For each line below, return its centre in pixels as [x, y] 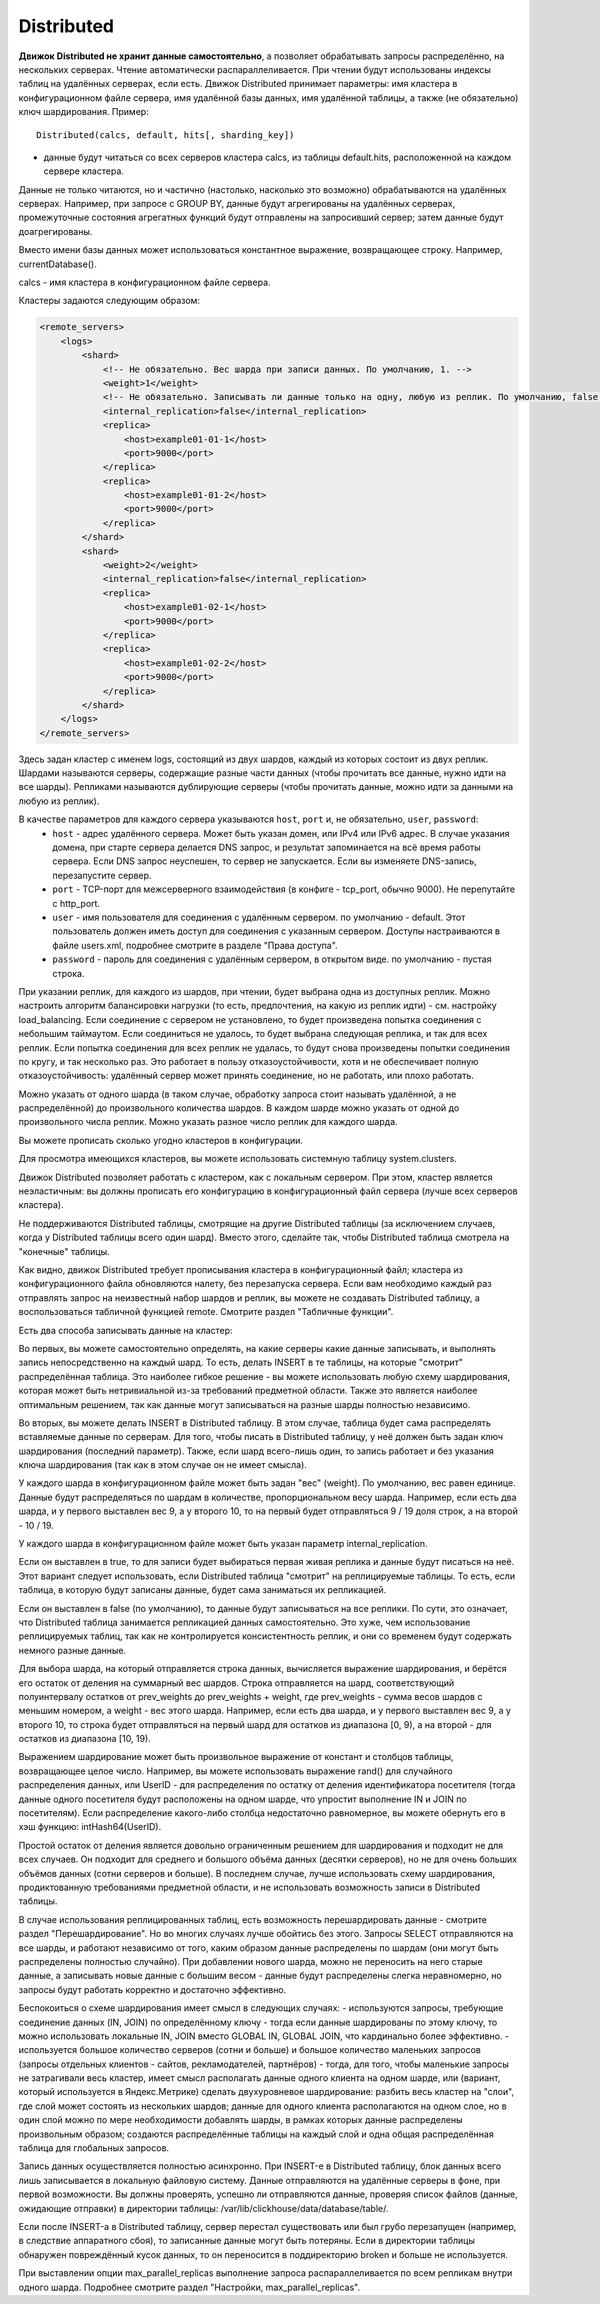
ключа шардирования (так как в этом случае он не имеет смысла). [162, 1465]
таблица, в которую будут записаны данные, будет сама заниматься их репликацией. [202, 1590]
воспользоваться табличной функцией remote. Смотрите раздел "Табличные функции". [206, 1312]
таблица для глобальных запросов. [94, 2148]
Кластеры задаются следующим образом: [109, 301]
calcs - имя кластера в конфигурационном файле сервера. [144, 282]
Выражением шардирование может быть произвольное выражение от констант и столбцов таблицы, [236, 1757]
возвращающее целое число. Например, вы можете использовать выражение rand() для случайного [236, 1771]
